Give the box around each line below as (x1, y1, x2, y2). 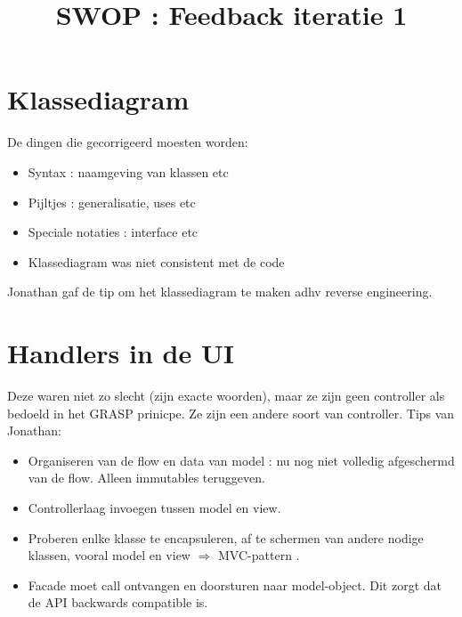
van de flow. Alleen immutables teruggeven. (28, 468, 265, 487)
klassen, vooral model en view (28, 546, 190, 564)
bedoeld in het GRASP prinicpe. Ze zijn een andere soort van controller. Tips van (7, 403, 455, 422)
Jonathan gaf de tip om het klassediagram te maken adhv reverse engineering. (7, 282, 433, 301)
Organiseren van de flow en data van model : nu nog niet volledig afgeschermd (28, 451, 455, 469)
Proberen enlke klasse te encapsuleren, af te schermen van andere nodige (28, 528, 424, 547)
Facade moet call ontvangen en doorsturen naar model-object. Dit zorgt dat (28, 575, 442, 594)
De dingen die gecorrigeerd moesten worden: (7, 133, 248, 151)
